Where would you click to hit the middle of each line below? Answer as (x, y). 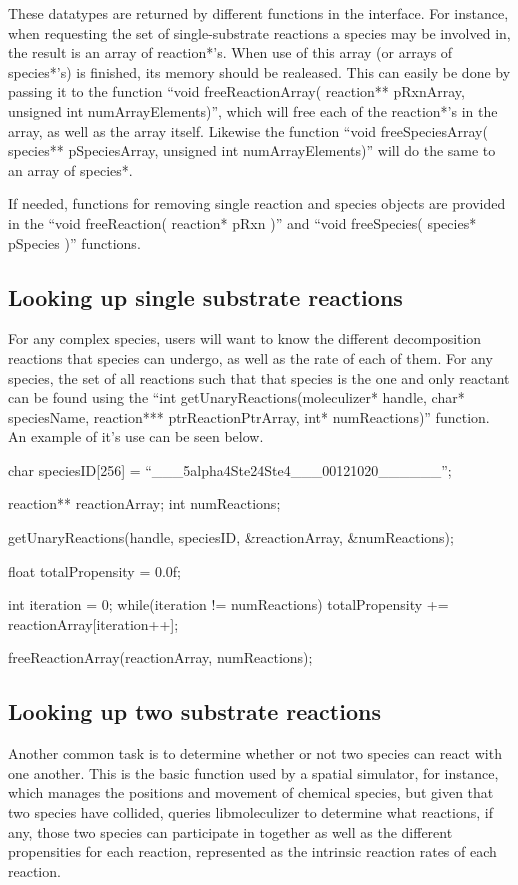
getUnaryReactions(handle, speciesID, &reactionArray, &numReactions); (231, 537)
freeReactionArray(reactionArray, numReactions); (160, 657)
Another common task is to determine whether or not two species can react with (255, 753)
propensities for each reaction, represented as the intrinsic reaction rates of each (252, 851)
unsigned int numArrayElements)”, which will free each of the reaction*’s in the (253, 110)
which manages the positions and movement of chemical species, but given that (251, 792)
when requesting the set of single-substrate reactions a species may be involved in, (259, 32)
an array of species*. (70, 169)
